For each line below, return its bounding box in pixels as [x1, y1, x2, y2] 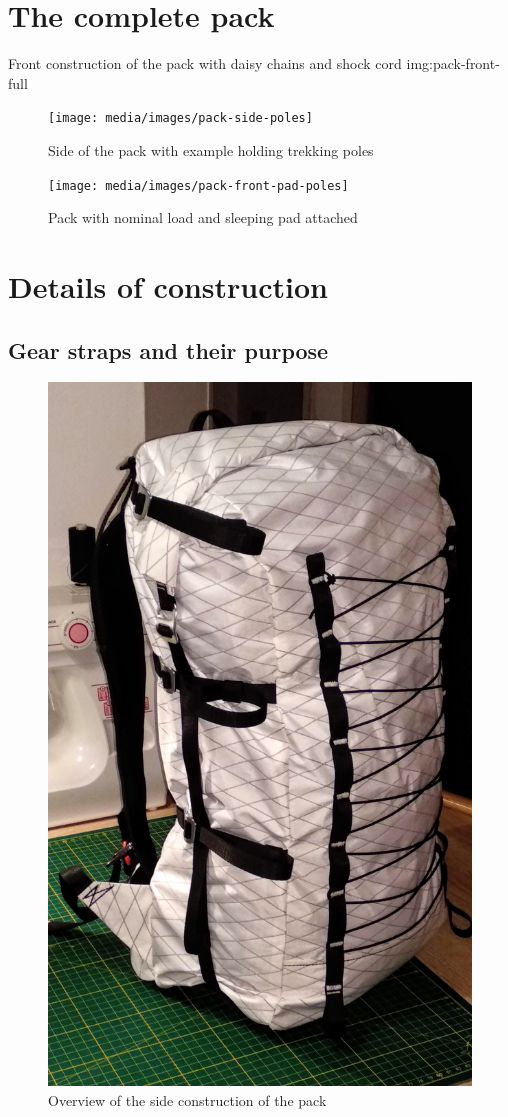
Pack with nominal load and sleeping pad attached [48, 207, 358, 228]
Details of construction [8, 266, 329, 306]
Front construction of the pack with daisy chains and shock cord [8, 53, 402, 74]
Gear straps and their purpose [8, 334, 329, 365]
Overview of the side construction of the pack [48, 1089, 327, 1110]
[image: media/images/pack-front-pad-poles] [48, 178, 349, 193]
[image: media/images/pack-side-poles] [48, 111, 313, 126]
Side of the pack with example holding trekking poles [48, 139, 374, 160]
